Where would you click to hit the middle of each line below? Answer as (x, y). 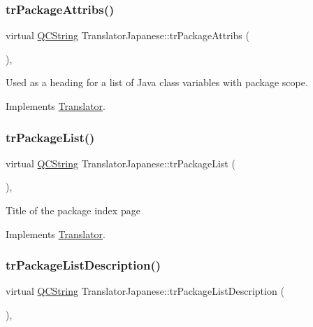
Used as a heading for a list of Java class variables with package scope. (157, 82)
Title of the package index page (73, 210)
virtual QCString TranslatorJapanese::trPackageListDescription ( (145, 291)
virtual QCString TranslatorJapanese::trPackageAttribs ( (128, 35)
